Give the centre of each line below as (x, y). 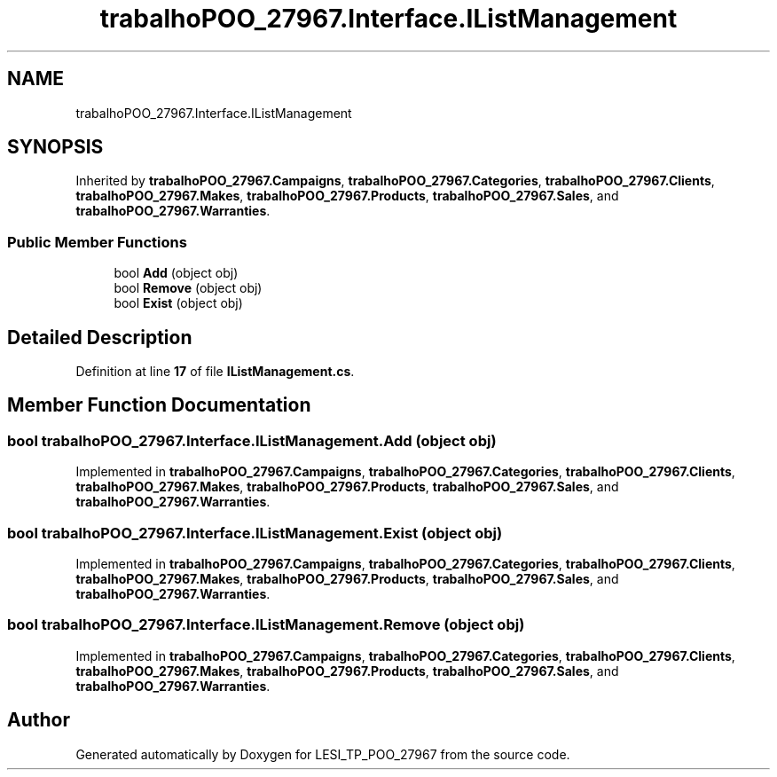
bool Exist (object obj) (178, 303)
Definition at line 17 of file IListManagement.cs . (215, 372)
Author (39, 720)
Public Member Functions (97, 242)
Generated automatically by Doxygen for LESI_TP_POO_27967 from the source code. (323, 754)
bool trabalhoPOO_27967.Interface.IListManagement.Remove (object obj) (266, 625)
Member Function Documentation (159, 405)
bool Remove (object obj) (188, 288)
